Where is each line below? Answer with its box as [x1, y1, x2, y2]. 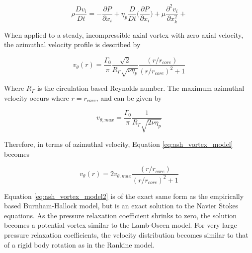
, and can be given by [96, 93, 162, 103]
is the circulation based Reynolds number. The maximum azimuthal [37, 83, 245, 93]
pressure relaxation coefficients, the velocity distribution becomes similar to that [4, 230, 249, 240]
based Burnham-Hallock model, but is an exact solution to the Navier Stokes [4, 200, 239, 211]
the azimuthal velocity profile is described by [4, 39, 141, 50]
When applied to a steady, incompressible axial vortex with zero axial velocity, [4, 29, 244, 40]
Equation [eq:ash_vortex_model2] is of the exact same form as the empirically [4, 190, 244, 201]
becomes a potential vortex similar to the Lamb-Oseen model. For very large [4, 220, 237, 230]
